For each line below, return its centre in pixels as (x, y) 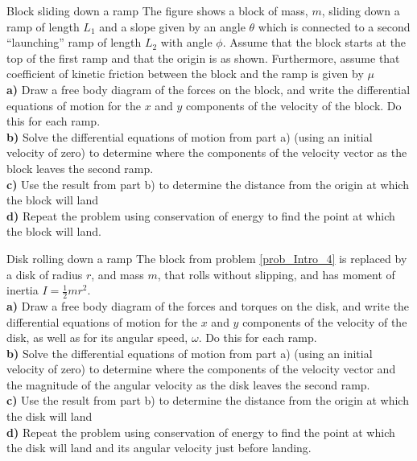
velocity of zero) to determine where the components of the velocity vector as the (207, 152)
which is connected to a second (334, 26)
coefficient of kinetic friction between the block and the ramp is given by (185, 74)
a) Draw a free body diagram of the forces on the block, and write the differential (208, 89)
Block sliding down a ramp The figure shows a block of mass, (157, 10)
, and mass (118, 274)
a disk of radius (45, 274)
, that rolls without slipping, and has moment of (276, 274)
